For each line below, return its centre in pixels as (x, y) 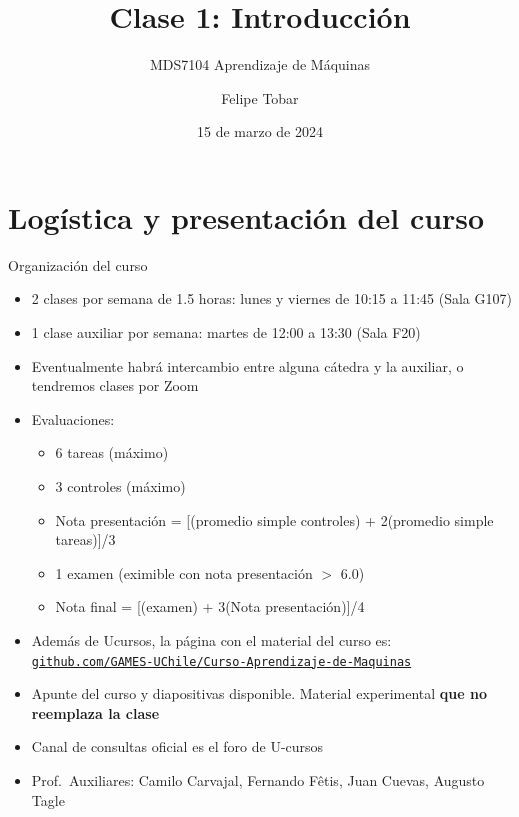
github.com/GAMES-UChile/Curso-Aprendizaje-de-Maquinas (221, 661)
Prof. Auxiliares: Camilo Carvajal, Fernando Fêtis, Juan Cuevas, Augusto (258, 780)
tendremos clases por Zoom (115, 385)
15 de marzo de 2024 (259, 131)
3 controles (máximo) (120, 486)
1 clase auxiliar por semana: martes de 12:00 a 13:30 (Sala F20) (226, 332)
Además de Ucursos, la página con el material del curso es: (211, 639)
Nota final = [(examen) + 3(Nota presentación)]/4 (210, 606)
